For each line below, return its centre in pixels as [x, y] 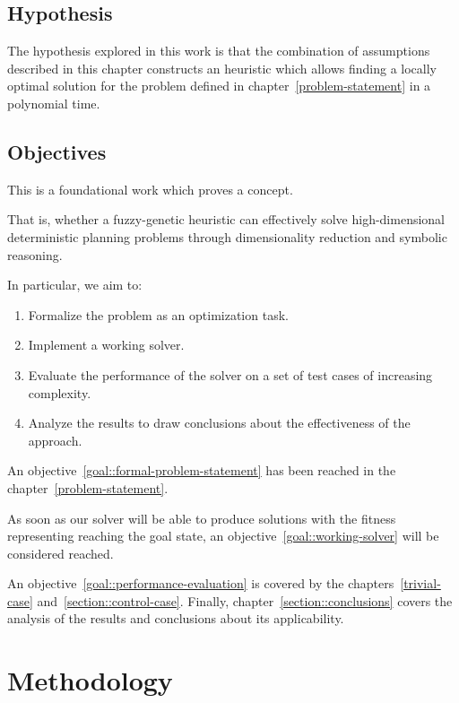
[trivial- [420, 583]
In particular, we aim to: [75, 285]
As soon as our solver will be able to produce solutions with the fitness [202, 518]
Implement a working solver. [106, 345]
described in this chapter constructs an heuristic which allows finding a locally [222, 68]
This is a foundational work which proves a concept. [150, 189]
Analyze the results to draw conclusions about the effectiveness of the [219, 423]
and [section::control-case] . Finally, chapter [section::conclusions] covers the [245, 600]
